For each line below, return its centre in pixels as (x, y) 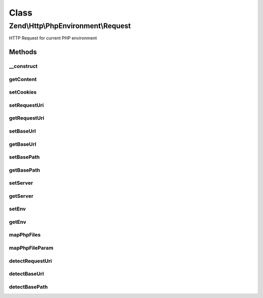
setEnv (18, 209)
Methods (23, 52)
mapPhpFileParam (31, 248)
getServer (21, 196)
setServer (21, 183)
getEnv (18, 222)
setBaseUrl (22, 131)
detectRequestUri (30, 261)
